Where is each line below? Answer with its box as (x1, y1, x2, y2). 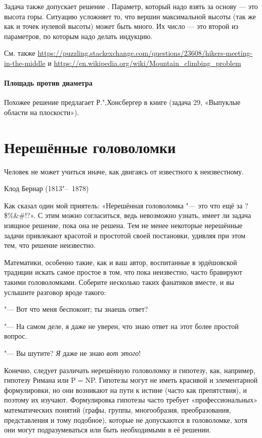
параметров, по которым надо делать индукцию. (4, 30, 153, 41)
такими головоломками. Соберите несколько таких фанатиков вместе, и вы (4, 277, 235, 287)
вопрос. (4, 331, 27, 341)
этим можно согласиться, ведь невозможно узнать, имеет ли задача (45, 210, 251, 221)
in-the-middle (4, 57, 46, 68)
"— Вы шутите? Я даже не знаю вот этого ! (4, 347, 141, 358)
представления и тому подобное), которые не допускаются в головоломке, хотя (4, 414, 247, 425)
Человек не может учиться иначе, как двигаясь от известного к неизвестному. (4, 166, 244, 176)
